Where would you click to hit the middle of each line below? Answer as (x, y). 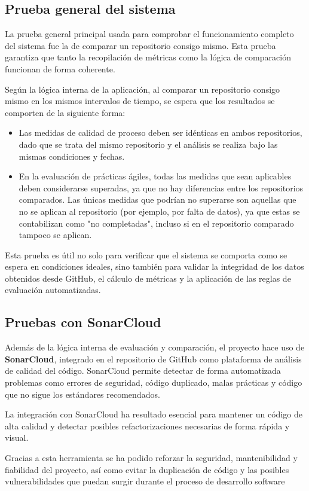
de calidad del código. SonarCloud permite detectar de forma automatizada (143, 370)
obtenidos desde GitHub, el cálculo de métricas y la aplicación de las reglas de (148, 278)
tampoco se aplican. (55, 235)
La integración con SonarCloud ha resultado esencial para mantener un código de (154, 414)
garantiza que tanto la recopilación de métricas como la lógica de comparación (148, 57)
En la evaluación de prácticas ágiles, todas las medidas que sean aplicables (155, 176)
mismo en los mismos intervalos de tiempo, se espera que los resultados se (140, 101)
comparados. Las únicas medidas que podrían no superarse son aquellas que (157, 199)
